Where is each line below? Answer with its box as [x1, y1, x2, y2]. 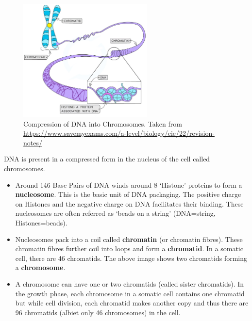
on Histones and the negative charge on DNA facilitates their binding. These [15, 198, 244, 209]
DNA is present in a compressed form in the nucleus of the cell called [4, 154, 210, 164]
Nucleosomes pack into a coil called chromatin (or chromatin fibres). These [15, 234, 243, 244]
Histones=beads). [15, 217, 67, 227]
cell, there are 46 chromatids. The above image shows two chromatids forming [15, 253, 248, 263]
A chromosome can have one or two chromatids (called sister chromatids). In [15, 278, 244, 289]
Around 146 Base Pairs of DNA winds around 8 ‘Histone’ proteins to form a [15, 179, 242, 190]
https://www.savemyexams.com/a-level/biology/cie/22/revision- [23, 128, 215, 138]
